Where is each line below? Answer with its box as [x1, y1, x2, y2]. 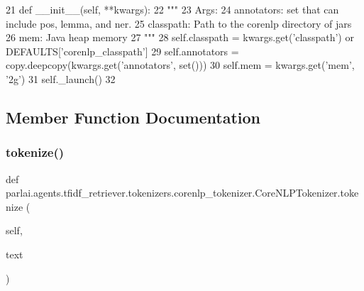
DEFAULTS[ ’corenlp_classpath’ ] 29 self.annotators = [6, 43, 239, 58]
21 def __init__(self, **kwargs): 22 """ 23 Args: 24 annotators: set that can [6, 2, 339, 16]
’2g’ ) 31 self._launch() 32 [6, 71, 116, 86]
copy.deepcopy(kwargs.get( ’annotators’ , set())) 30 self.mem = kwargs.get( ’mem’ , [6, 57, 355, 72]
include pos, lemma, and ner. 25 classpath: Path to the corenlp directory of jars [6, 16, 352, 31]
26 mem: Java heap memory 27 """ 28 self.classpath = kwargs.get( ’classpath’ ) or [6, 30, 354, 45]
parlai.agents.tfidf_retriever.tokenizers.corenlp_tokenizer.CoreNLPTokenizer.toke [6, 185, 359, 200]
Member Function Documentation [6, 106, 261, 128]
